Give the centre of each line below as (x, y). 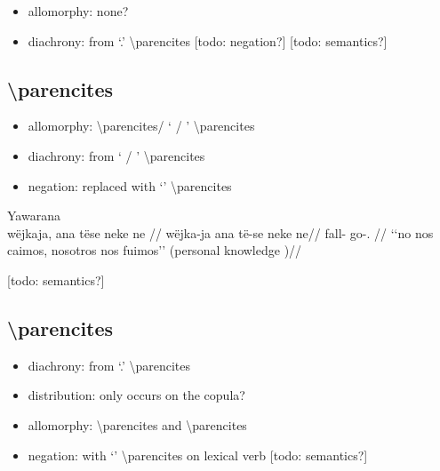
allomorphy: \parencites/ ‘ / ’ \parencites (141, 126)
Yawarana (34, 216)
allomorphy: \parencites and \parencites (137, 424)
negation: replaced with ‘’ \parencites (130, 185)
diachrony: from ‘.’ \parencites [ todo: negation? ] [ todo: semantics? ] (208, 40)
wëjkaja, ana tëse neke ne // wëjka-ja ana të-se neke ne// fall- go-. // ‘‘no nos (220, 232)
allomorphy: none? (78, 11)
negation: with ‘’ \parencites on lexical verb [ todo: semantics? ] (198, 455)
